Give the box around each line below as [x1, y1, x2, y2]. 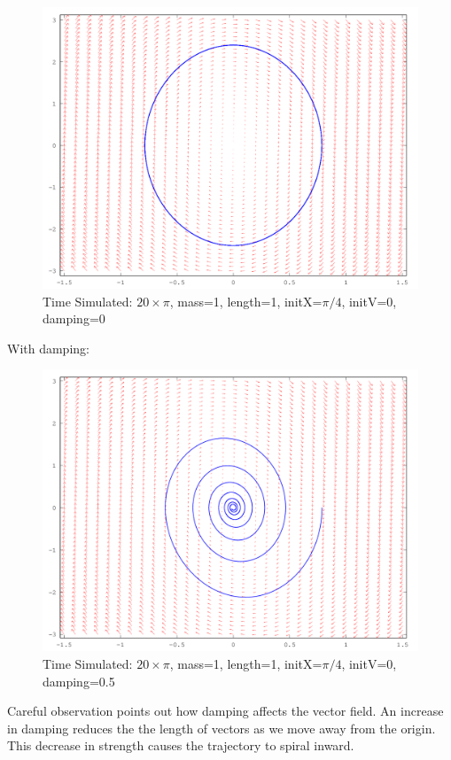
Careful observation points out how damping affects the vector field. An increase [7, 702, 444, 720]
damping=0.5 [43, 671, 115, 690]
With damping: [7, 338, 89, 357]
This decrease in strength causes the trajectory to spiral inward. [7, 736, 354, 755]
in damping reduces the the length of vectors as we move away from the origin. [7, 718, 436, 737]
